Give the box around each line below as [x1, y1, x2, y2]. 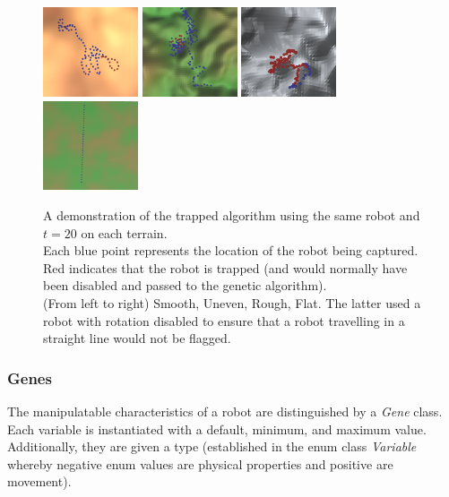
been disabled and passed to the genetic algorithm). [43, 276, 327, 295]
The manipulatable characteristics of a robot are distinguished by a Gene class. [7, 402, 443, 421]
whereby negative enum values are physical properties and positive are [7, 454, 393, 473]
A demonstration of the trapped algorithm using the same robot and [43, 206, 420, 225]
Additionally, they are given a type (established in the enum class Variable [7, 437, 417, 456]
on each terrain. [81, 223, 168, 242]
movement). [7, 472, 72, 491]
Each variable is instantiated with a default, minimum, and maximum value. [7, 419, 427, 438]
